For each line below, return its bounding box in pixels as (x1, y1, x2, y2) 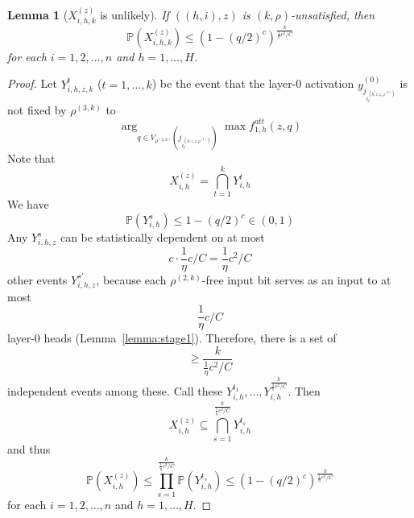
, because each (96, 271, 167, 288)
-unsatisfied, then (291, 6, 375, 23)
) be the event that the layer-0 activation (151, 75, 354, 92)
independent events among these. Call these (7, 383, 223, 400)
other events (7, 271, 68, 288)
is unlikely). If (100, 6, 169, 23)
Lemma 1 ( (7, 6, 68, 23)
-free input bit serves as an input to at (201, 271, 391, 288)
